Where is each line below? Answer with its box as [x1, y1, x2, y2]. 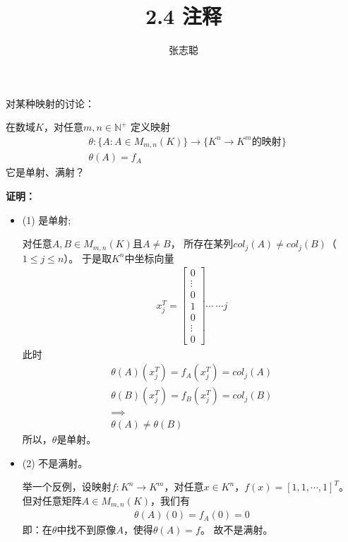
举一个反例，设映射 [22, 479, 112, 494]
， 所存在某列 [170, 236, 234, 251]
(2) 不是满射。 [22, 455, 88, 470]
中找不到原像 [56, 522, 116, 537]
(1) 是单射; [22, 212, 71, 227]
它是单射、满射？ [6, 165, 85, 179]
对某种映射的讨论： [6, 95, 95, 110]
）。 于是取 [64, 250, 112, 265]
